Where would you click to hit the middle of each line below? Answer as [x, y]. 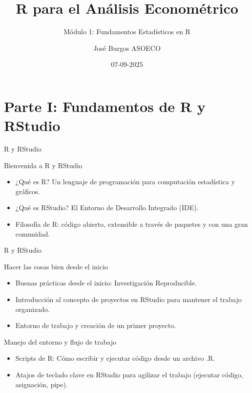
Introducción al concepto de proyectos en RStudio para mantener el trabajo [128, 299]
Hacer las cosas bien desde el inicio [56, 266]
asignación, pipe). [42, 384]
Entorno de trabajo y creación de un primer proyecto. [96, 325]
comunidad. [33, 233]
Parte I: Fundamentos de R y [105, 106]
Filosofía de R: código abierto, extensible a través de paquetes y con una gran [132, 224]
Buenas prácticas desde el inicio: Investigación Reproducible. [106, 283]
